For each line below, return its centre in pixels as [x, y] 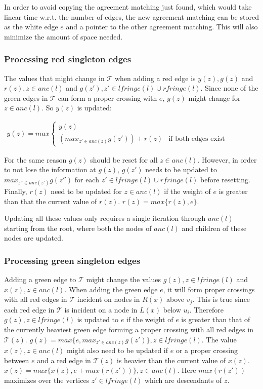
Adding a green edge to [40, 279]
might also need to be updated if [118, 350]
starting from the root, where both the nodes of [78, 228]
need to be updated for [86, 191]
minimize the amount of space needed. [63, 36]
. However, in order [227, 159]
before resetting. [225, 179]
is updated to [98, 319]
